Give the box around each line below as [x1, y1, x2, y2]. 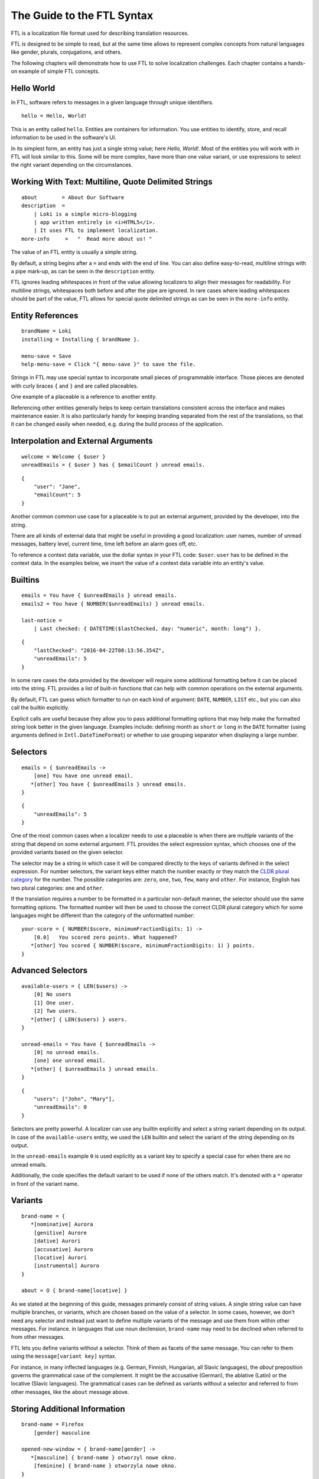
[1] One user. [33, 999, 75, 1006]
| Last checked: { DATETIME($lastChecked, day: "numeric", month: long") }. [33, 625, 262, 632]
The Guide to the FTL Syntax [11, 9, 154, 22]
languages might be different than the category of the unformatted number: [11, 912, 195, 919]
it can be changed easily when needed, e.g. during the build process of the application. [11, 421, 224, 428]
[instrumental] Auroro [33, 1262, 100, 1269]
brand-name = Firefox [21, 1421, 84, 1428]
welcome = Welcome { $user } [21, 453, 106, 460]
